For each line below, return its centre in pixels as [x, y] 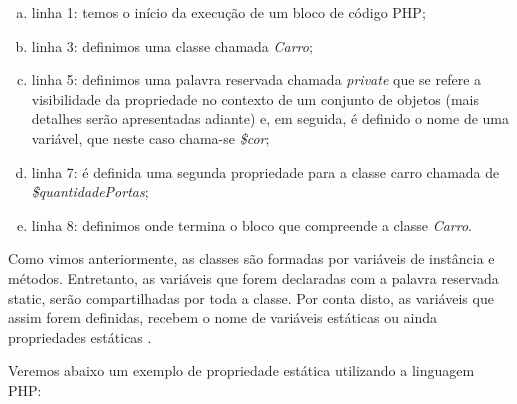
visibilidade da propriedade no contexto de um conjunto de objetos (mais [255, 98]
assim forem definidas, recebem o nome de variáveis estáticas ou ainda [223, 317]
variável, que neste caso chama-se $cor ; [150, 137]
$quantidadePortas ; [90, 191]
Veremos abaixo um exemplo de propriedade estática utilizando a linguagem [241, 370]
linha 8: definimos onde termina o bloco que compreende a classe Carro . [251, 224]
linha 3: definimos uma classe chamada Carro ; [172, 45]
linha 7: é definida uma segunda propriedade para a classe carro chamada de [265, 171]
